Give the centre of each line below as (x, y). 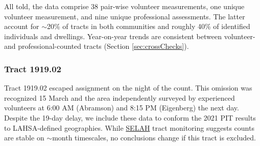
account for (22, 26)
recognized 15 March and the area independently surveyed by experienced (120, 97)
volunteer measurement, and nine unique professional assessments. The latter (125, 16)
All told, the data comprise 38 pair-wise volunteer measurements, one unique (124, 6)
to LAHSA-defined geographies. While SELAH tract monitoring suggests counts (129, 127)
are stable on (24, 138)
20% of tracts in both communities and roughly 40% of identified (148, 26)
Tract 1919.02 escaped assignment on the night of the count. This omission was (128, 88)
